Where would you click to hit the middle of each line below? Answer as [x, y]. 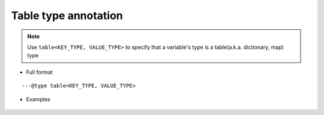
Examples [38, 99]
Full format [40, 72]
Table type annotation [67, 15]
